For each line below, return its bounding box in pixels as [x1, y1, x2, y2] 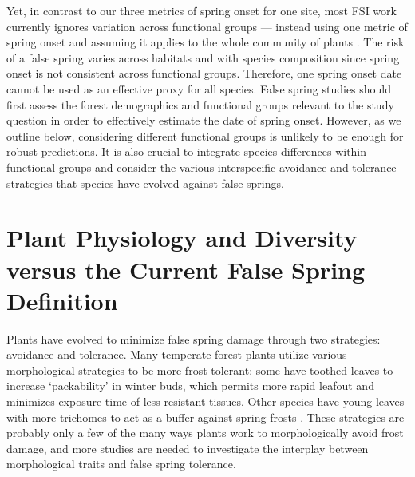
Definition [6, 284, 118, 316]
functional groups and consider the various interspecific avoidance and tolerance [6, 158, 397, 175]
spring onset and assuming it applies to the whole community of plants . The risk [6, 34, 405, 50]
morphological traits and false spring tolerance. [6, 455, 236, 472]
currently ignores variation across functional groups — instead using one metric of [6, 18, 408, 34]
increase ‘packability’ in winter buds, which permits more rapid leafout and [6, 377, 374, 394]
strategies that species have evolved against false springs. [6, 174, 284, 191]
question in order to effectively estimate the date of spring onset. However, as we [6, 112, 401, 129]
